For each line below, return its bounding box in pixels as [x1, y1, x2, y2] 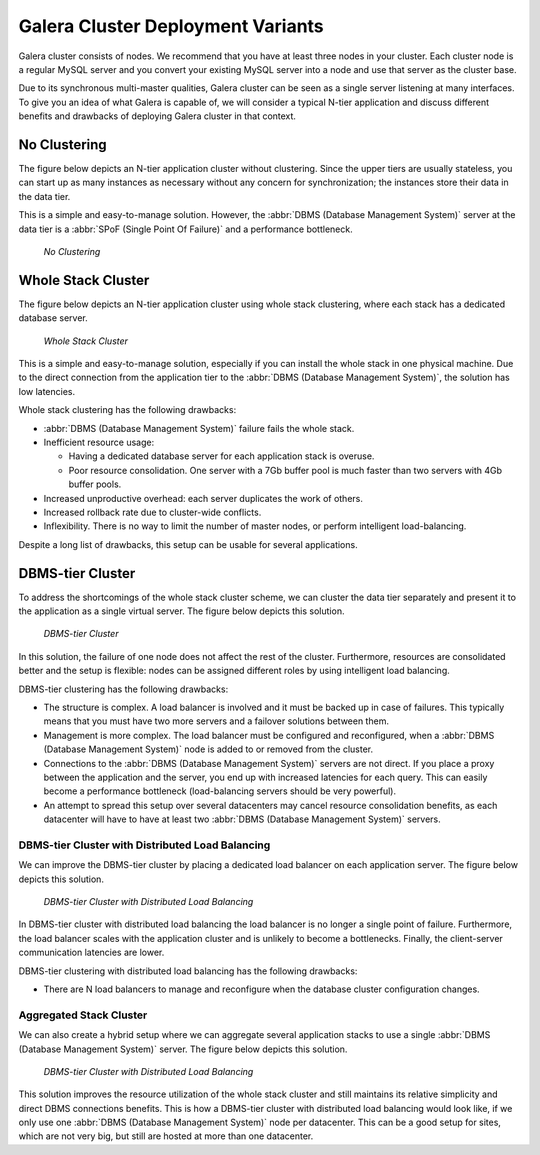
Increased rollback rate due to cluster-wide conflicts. [43, 506, 262, 518]
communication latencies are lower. [18, 946, 165, 959]
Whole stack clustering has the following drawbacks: [18, 404, 237, 416]
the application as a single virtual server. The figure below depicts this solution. [18, 605, 345, 617]
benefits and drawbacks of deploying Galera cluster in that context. [18, 110, 297, 122]
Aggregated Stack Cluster [18, 1008, 148, 1022]
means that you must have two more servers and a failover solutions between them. [43, 715, 390, 727]
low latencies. [18, 385, 76, 397]
